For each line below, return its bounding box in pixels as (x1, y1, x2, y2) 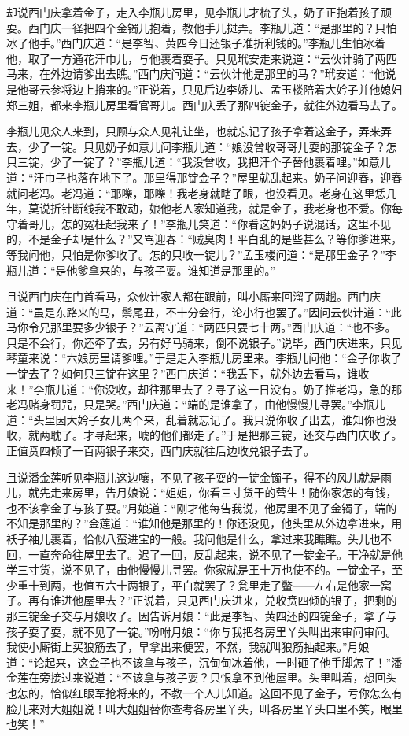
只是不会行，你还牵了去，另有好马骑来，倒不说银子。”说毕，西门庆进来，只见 (6, 334, 403, 350)
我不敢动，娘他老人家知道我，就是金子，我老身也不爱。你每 (94, 200, 403, 216)
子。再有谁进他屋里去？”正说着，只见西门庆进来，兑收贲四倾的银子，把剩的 (6, 592, 397, 608)
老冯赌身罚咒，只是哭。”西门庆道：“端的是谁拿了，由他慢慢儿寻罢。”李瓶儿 (6, 396, 385, 412)
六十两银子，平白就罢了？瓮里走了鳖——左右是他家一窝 (105, 576, 392, 593)
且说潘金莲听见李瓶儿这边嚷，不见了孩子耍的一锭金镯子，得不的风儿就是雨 (6, 468, 392, 485)
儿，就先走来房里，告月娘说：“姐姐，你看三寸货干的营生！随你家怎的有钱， (6, 484, 397, 501)
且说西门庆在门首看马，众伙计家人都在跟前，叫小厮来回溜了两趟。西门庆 (6, 288, 381, 305)
